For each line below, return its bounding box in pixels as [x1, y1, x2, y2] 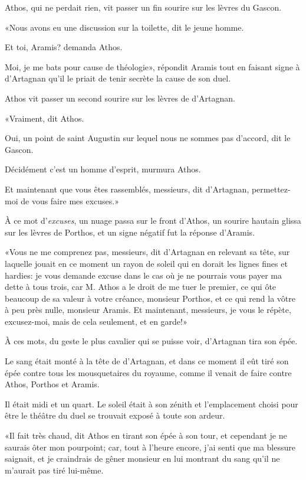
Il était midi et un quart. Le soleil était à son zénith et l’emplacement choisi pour [5, 397, 298, 410]
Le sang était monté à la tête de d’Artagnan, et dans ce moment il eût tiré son [5, 355, 289, 367]
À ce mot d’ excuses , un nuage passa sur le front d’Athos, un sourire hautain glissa [5, 214, 301, 227]
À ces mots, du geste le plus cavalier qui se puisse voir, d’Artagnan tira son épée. [5, 335, 298, 347]
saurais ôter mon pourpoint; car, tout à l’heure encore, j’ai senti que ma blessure [5, 440, 295, 453]
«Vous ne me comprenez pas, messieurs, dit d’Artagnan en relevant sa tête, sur [5, 246, 290, 258]
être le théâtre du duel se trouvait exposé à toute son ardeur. [5, 409, 225, 422]
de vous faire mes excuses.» [21, 194, 119, 207]
